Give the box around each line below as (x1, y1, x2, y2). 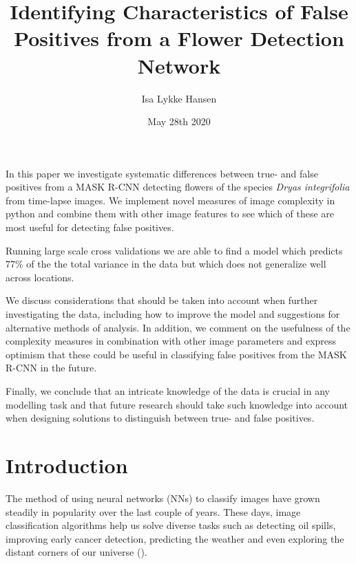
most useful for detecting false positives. (6, 220, 174, 235)
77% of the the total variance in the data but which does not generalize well (6, 257, 326, 271)
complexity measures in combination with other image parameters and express (6, 334, 337, 348)
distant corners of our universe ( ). (6, 545, 147, 559)
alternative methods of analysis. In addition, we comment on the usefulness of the (6, 320, 350, 334)
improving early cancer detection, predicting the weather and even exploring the (6, 531, 344, 545)
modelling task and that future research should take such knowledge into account (6, 397, 348, 411)
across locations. (6, 270, 74, 284)
